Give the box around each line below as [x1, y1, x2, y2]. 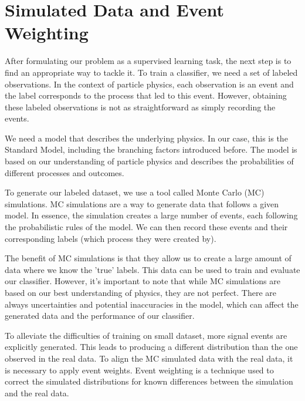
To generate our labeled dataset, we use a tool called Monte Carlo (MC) [5, 186, 265, 198]
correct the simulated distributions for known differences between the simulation [5, 375, 293, 387]
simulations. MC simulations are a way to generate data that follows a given [5, 197, 279, 210]
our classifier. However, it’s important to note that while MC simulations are [5, 275, 280, 287]
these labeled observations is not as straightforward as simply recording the [5, 100, 276, 113]
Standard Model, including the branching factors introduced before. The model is [5, 143, 297, 156]
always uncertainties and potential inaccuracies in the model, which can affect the [5, 298, 299, 310]
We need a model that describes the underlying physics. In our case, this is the [5, 132, 288, 144]
